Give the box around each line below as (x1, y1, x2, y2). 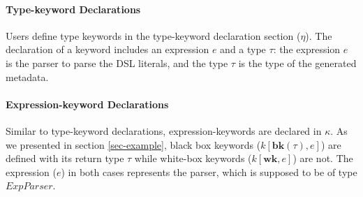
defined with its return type (6, 151, 124, 166)
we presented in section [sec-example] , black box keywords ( (6, 137, 261, 152)
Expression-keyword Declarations (6, 96, 169, 111)
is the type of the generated (238, 55, 357, 70)
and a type (220, 42, 266, 57)
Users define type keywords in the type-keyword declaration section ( (6, 28, 301, 43)
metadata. (6, 69, 49, 84)
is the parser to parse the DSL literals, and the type (6, 55, 228, 70)
